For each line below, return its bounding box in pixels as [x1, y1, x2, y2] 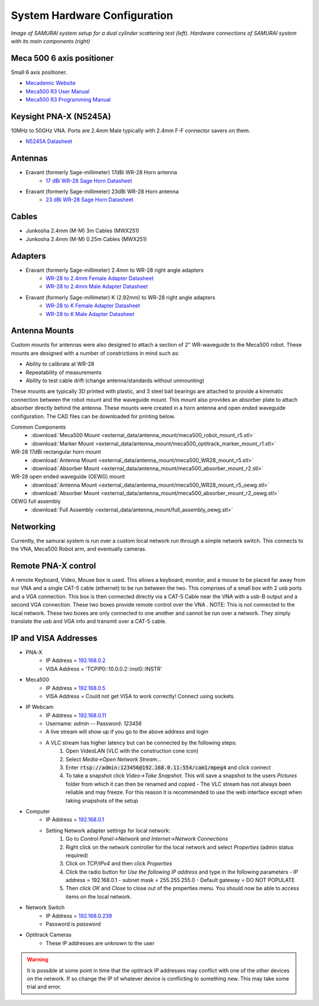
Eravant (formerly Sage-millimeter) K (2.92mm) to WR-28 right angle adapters [25, 294, 216, 301]
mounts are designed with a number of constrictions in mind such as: [11, 349, 180, 357]
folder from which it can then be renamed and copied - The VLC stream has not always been [66, 780, 292, 787]
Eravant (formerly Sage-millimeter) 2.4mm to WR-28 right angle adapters [25, 266, 204, 274]
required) [66, 851, 89, 859]
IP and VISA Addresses [11, 633, 97, 643]
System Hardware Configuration [11, 9, 174, 22]
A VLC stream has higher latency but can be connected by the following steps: [45, 739, 237, 746]
